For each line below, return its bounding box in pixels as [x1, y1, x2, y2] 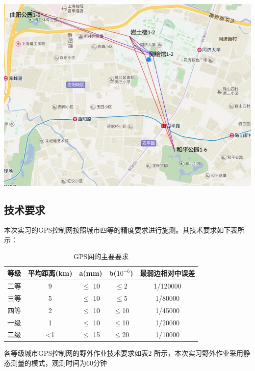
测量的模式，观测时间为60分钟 [10, 358, 107, 368]
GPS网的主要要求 [74, 251, 129, 261]
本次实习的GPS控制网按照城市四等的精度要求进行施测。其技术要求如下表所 [4, 225, 245, 235]
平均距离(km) [28, 268, 73, 278]
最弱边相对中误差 [140, 268, 195, 278]
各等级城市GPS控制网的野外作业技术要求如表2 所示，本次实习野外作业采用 [4, 348, 243, 358]
